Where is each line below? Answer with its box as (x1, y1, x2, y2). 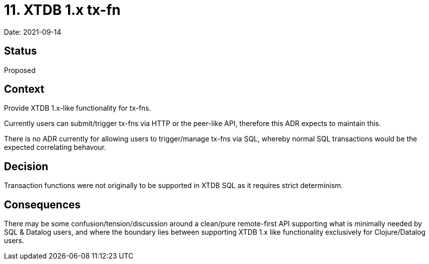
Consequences (4, 198, 81, 211)
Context (4, 83, 45, 96)
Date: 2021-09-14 (4, 27, 62, 36)
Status (4, 45, 37, 58)
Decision (4, 160, 49, 173)
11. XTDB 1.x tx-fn (4, 1, 121, 18)
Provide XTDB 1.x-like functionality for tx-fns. (4, 104, 151, 113)
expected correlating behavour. (4, 143, 106, 152)
